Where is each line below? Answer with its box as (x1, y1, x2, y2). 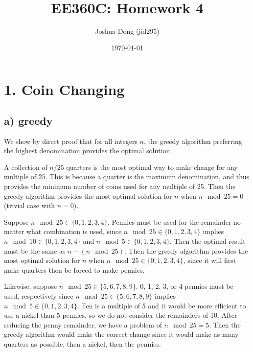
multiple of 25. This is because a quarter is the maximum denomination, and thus (4, 171, 249, 182)
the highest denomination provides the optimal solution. (4, 145, 172, 156)
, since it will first (183, 255, 236, 265)
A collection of (4, 162, 47, 172)
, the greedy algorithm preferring (144, 136, 242, 146)
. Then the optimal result (169, 236, 246, 246)
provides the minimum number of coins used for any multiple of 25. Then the (4, 181, 236, 191)
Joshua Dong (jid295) (95, 26, 160, 36)
